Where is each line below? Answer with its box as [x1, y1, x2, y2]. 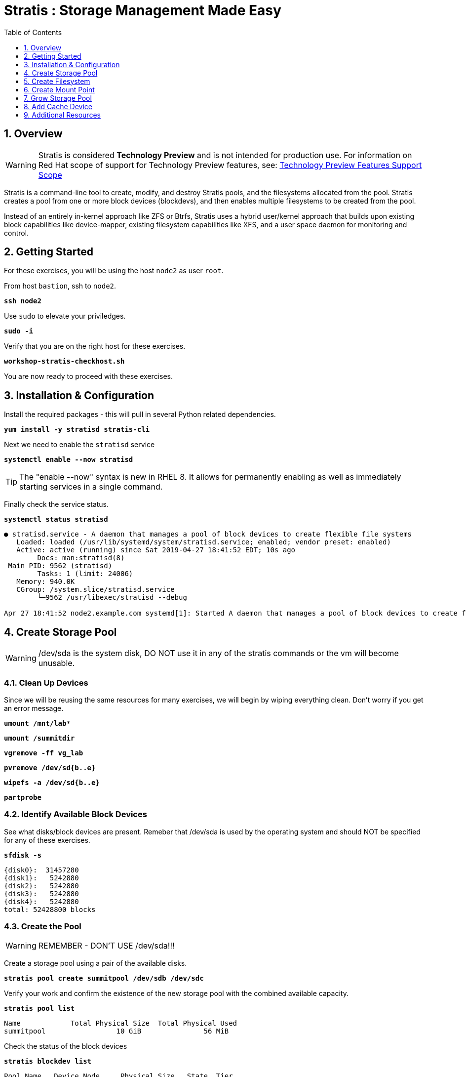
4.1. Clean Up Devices [4, 677, 88, 688]
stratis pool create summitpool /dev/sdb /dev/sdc [4, 974, 204, 983]
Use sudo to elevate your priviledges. [4, 312, 126, 321]
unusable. [38, 658, 75, 668]
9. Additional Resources [24, 110, 101, 119]
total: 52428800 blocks [4, 905, 96, 913]
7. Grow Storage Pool [24, 93, 92, 102]
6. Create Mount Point [24, 85, 95, 94]
